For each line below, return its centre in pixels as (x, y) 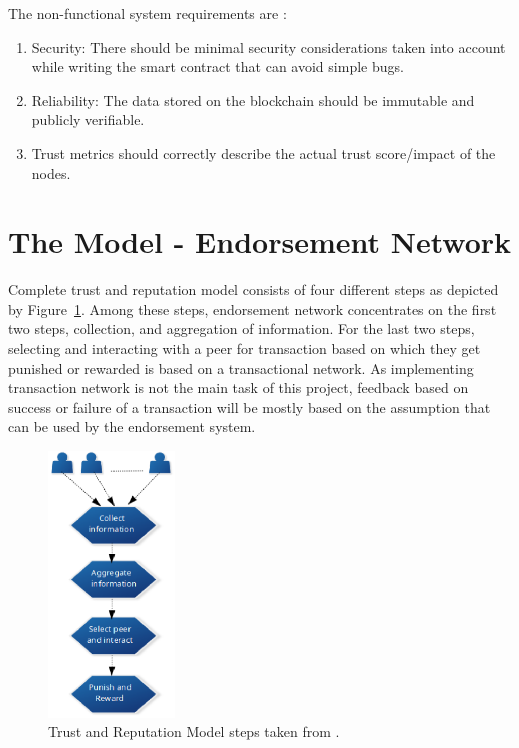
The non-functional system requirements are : (147, 13)
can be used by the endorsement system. (132, 426)
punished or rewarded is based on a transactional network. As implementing (241, 367)
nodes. (51, 172)
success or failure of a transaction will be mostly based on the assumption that (249, 406)
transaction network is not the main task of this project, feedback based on (238, 387)
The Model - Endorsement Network (260, 241)
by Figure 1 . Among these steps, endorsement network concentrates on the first (252, 308)
